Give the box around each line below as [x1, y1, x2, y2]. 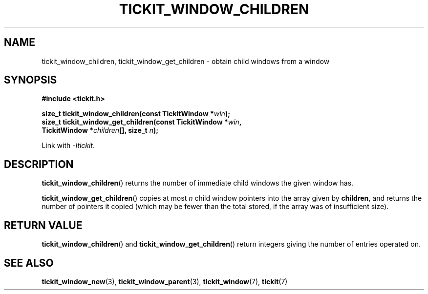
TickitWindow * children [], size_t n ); [42, 126, 159, 135]
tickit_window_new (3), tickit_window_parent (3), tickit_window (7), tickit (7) [42, 277, 288, 286]
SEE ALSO [4, 256, 54, 269]
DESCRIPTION [4, 158, 74, 170]
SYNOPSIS [4, 74, 57, 86]
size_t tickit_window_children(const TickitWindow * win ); [42, 109, 230, 118]
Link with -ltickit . [42, 141, 95, 150]
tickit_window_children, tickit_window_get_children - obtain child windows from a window [42, 57, 330, 65]
